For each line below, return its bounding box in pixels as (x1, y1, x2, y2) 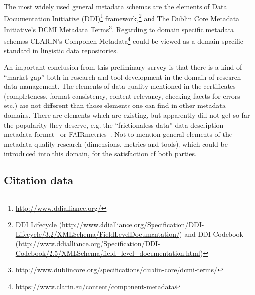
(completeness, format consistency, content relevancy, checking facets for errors (4, 90, 240, 101)
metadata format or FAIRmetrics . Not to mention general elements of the (4, 129, 232, 139)
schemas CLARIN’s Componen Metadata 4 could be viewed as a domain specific (4, 34, 244, 46)
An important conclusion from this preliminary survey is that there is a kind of (4, 61, 242, 72)
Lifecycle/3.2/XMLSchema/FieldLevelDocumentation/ (15, 229, 180, 239)
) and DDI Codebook (179, 229, 243, 239)
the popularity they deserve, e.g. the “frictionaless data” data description (4, 119, 224, 130)
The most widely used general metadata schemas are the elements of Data (4, 1, 227, 11)
